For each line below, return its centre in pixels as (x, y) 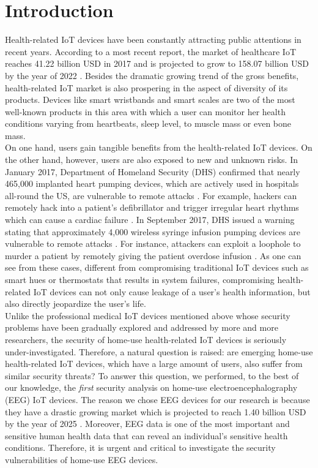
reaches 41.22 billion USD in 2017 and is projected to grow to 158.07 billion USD (157, 63)
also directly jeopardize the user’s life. (76, 304)
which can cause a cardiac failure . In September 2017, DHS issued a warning (150, 220)
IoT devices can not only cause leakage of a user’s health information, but (172, 291)
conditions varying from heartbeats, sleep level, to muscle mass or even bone (148, 123)
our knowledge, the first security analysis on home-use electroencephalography (151, 387)
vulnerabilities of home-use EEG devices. (82, 459)
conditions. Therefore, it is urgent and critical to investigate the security (140, 447)
